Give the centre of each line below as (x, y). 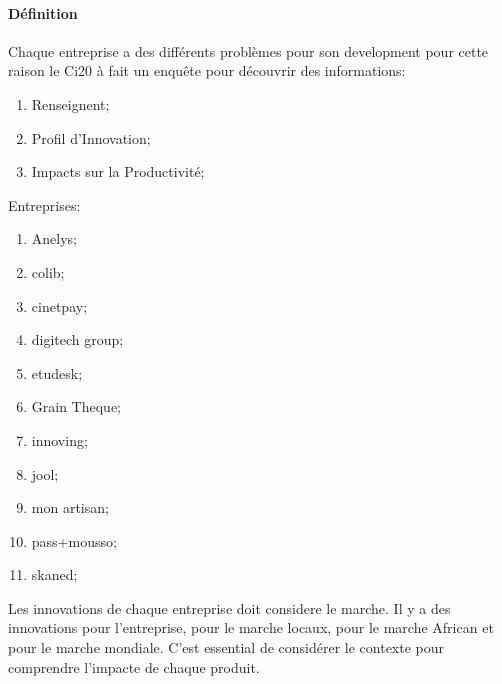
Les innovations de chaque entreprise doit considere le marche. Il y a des (229, 607)
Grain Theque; (76, 406)
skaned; (54, 574)
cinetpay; (59, 305)
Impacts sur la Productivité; (118, 171)
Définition (43, 12)
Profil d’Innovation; (91, 137)
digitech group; (77, 339)
